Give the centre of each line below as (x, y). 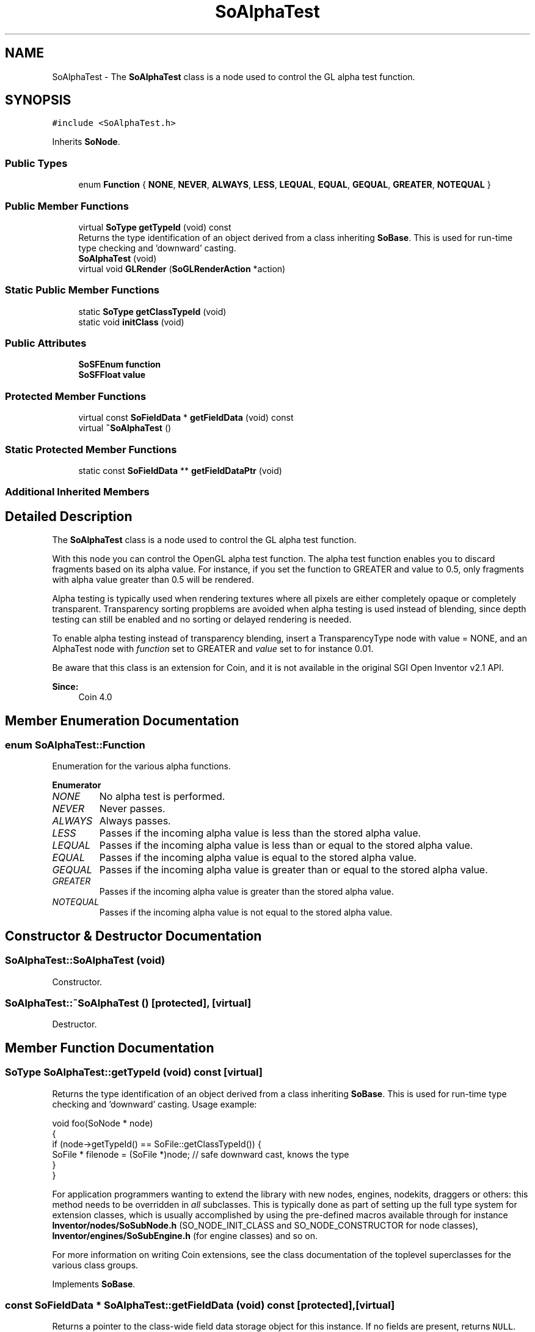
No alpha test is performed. (162, 797)
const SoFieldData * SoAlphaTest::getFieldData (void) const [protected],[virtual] (200, 1305)
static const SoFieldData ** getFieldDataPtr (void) (180, 470)
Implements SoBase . (94, 1284)
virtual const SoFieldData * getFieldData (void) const (186, 418)
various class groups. (95, 1265)
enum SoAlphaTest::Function (75, 745)
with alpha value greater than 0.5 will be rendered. (153, 580)
